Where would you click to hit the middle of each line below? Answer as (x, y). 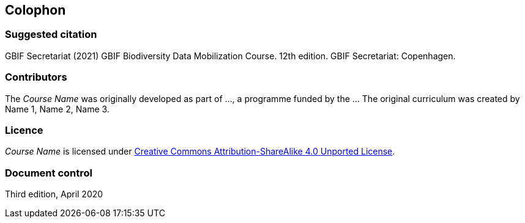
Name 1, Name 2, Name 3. (57, 109)
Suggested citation (51, 35)
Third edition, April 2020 (54, 194)
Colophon (35, 10)
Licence (24, 130)
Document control (49, 173)
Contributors (36, 77)
